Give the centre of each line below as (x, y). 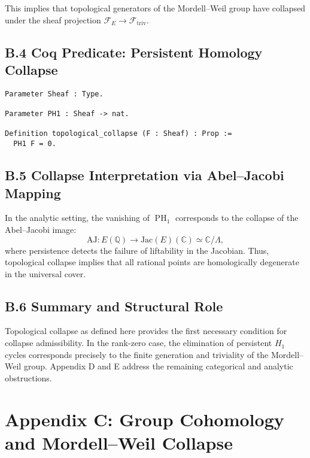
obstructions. (28, 377)
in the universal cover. (45, 273)
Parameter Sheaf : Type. (54, 94)
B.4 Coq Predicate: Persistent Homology (134, 52)
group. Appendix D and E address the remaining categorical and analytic (158, 366)
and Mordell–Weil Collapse (119, 442)
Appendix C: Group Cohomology (145, 419)
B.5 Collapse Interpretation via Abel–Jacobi (145, 175)
